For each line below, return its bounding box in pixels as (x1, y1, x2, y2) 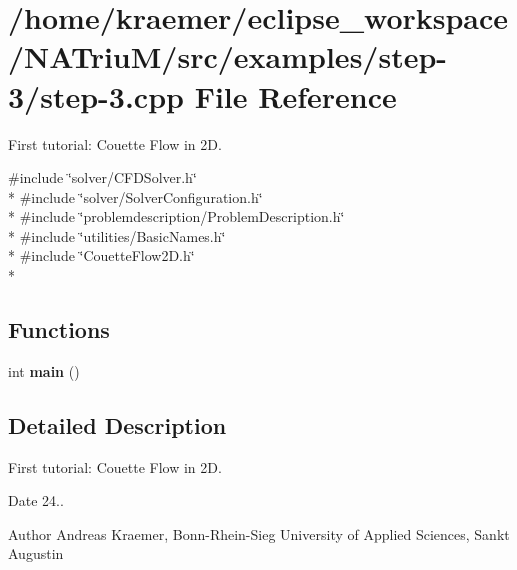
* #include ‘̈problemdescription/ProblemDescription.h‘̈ (8, 206, 345, 227)
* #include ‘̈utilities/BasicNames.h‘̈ (8, 225, 226, 246)
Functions (8, 314, 110, 345)
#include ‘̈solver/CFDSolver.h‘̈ (8, 167, 197, 188)
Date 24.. (8, 490, 64, 511)
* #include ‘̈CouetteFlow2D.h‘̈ (8, 245, 195, 266)
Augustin (8, 543, 64, 564)
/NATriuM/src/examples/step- (8, 36, 448, 77)
